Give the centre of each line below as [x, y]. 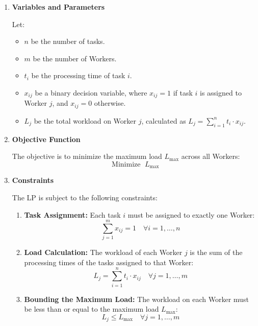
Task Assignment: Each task [72, 214]
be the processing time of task [78, 75]
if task [183, 92]
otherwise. [110, 103]
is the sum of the [216, 252]
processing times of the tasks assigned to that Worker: [109, 262]
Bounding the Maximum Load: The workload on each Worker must [136, 299]
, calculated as [164, 120]
